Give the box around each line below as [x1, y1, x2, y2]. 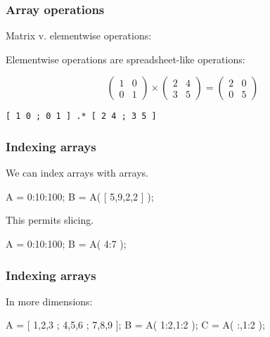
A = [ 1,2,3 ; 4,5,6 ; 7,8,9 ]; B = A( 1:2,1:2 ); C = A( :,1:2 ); [6, 317, 265, 332]
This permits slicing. [6, 212, 94, 227]
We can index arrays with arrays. [6, 165, 148, 180]
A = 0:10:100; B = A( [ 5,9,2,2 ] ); [6, 189, 154, 203]
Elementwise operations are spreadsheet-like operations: [6, 51, 245, 66]
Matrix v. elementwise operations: [6, 28, 152, 43]
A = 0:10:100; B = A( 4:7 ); [6, 236, 127, 251]
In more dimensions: [6, 293, 93, 308]
